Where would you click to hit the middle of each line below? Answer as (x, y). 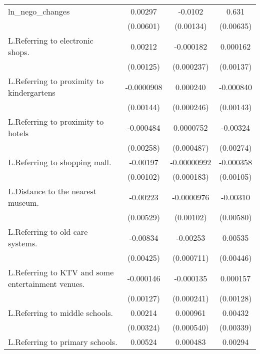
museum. (23, 203)
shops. (19, 52)
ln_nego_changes (39, 11)
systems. (23, 243)
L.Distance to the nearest (52, 191)
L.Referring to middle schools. (61, 313)
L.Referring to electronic (51, 40)
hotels (18, 133)
